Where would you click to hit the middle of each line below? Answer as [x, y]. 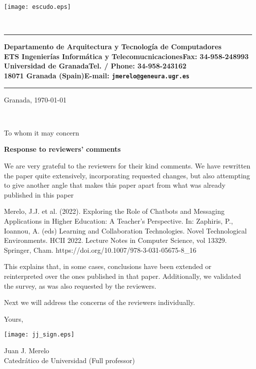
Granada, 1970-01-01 [35, 99]
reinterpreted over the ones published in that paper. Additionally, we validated [123, 276]
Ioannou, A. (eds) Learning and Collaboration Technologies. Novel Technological [126, 230]
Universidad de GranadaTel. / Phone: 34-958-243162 [95, 66]
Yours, [14, 319]
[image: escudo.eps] [38, 7]
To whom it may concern [42, 132]
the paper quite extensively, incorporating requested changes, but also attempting [127, 175]
